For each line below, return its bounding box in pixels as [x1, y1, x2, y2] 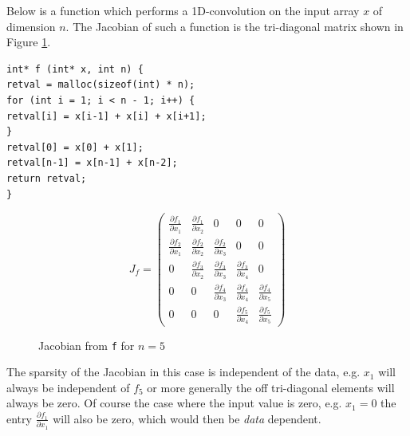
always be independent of [6, 379, 130, 395]
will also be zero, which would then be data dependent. [53, 410, 321, 426]
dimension [6, 18, 56, 34]
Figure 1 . [6, 33, 51, 50]
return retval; [6, 172, 87, 184]
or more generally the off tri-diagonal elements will [147, 379, 395, 395]
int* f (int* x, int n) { [6, 63, 144, 75]
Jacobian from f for [38, 336, 135, 353]
